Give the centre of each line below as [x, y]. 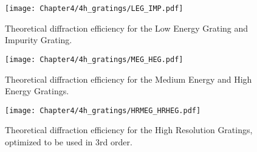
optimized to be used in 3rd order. [69, 141]
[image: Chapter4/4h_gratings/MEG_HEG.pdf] [94, 59]
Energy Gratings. [37, 91]
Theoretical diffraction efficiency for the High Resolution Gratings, [129, 130]
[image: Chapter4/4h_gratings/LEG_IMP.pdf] [94, 9]
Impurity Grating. [39, 40]
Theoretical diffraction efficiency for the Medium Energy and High [128, 79]
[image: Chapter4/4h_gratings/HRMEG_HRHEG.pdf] [103, 110]
